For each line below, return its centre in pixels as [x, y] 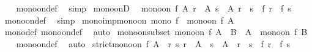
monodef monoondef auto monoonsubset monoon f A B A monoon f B [156, 32]
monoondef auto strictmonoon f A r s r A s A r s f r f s [153, 43]
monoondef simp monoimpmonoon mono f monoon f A [119, 20]
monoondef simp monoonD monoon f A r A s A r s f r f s [154, 8]
